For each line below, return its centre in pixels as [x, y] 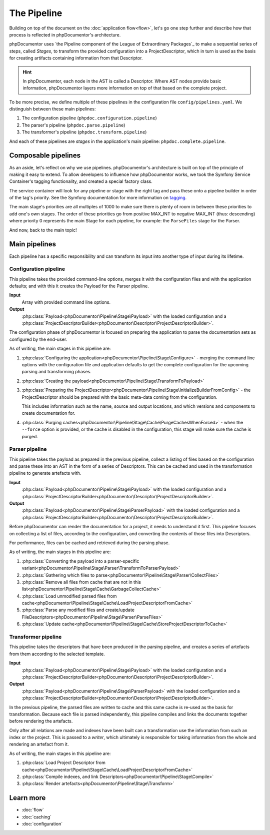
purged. [30, 436]
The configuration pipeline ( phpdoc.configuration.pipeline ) [89, 118]
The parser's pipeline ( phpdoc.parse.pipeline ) [73, 125]
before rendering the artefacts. [41, 721]
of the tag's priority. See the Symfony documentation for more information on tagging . [98, 198]
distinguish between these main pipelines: [52, 109]
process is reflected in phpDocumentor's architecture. [65, 34]
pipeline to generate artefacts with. [45, 473]
